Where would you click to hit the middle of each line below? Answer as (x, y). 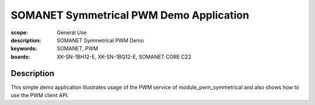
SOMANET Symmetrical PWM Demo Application (130, 15)
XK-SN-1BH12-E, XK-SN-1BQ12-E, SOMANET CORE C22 (124, 57)
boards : (20, 57)
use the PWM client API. (40, 95)
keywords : (24, 49)
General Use (72, 32)
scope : (20, 32)
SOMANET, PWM (78, 49)
